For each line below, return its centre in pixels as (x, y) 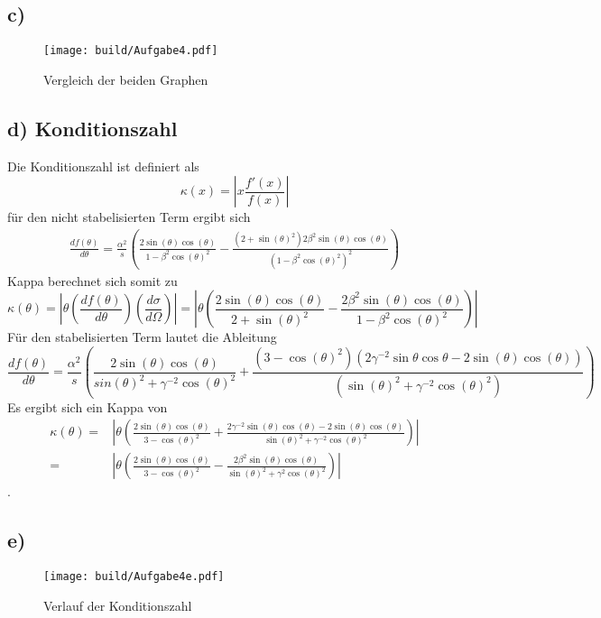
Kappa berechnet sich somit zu (92, 280)
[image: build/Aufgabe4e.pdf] (134, 577)
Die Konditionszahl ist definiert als (103, 166)
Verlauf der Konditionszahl (118, 605)
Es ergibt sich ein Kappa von (88, 406)
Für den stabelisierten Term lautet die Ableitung (142, 337)
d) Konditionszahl (92, 128)
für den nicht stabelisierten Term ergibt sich (129, 217)
